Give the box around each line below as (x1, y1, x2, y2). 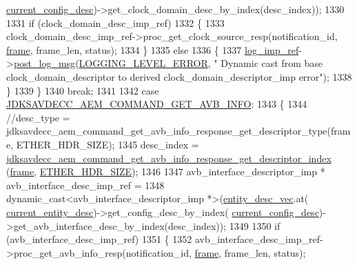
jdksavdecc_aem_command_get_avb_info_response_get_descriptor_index (6, 150, 331, 165)
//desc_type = (6, 110, 70, 124)
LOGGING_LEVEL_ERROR (79, 56, 208, 70)
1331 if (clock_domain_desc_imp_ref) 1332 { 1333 (6, 15, 225, 30)
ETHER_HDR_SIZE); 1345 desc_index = (16, 137, 199, 151)
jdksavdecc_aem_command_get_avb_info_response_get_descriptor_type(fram (6, 124, 351, 138)
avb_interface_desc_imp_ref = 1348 (6, 177, 165, 192)
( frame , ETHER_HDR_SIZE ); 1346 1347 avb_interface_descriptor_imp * (6, 164, 325, 179)
